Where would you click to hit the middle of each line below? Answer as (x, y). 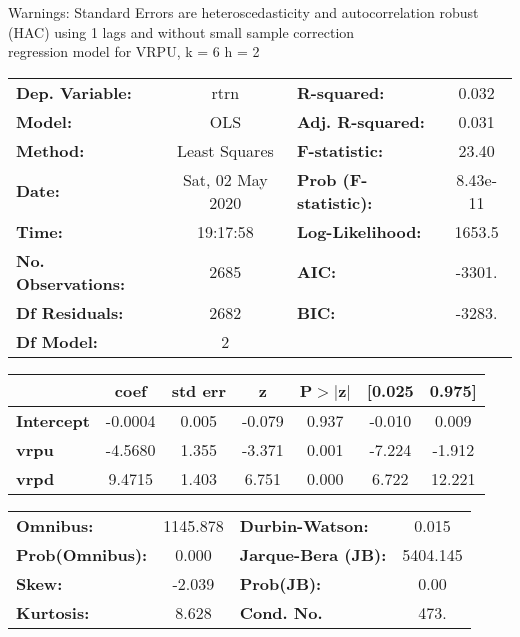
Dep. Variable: (74, 92)
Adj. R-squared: (360, 121)
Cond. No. (281, 612)
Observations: (71, 283)
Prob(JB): (280, 583)
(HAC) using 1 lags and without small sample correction (181, 31)
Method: (50, 150)
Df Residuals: (70, 312)
